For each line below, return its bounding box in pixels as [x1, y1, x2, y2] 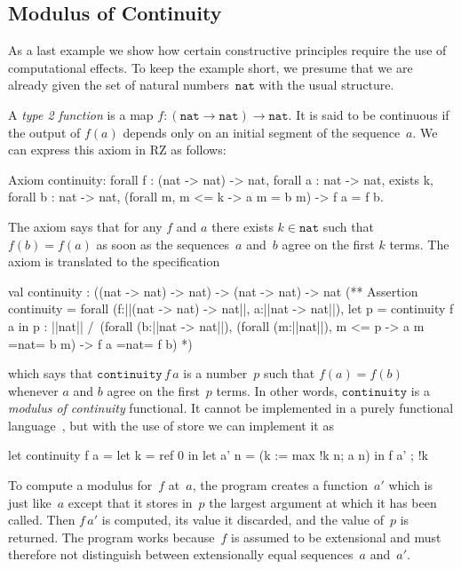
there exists [211, 217, 274, 235]
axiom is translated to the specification [8, 252, 220, 271]
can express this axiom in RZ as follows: [8, 140, 227, 159]
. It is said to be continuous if [288, 105, 449, 123]
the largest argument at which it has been [209, 493, 437, 511]
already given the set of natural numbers [8, 75, 229, 94]
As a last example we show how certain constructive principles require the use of [8, 41, 447, 59]
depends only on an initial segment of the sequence [123, 122, 401, 141]
